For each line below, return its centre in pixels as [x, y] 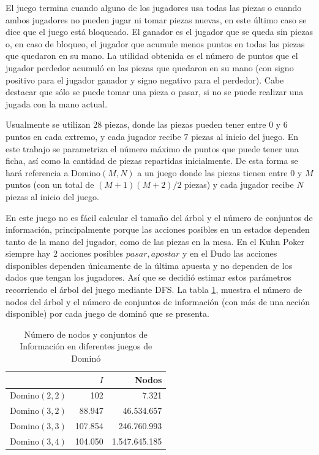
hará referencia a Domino [53, 172]
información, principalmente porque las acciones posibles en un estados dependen [158, 229]
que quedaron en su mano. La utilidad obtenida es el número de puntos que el [152, 56]
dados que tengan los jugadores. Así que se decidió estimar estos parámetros [148, 277]
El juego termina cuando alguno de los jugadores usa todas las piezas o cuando [154, 7]
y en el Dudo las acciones [230, 253]
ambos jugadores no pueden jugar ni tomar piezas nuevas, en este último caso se [156, 19]
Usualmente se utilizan [48, 124]
